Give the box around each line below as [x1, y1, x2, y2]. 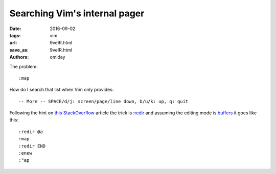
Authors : [9, 54, 29, 60]
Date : [9, 26, 21, 32]
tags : [9, 32, 21, 38]
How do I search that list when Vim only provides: [9, 87, 114, 93]
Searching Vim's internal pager [9, 8, 145, 19]
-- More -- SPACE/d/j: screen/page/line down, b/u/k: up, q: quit [18, 98, 189, 104]
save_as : [9, 46, 29, 53]
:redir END [18, 143, 46, 149]
